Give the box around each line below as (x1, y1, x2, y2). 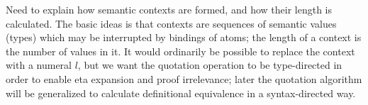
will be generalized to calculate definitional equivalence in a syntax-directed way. (6, 85, 356, 100)
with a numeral (6, 57, 72, 72)
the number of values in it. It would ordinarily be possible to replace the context (6, 43, 355, 58)
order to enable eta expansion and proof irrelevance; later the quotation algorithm (6, 71, 362, 86)
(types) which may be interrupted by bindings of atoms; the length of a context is (6, 30, 362, 45)
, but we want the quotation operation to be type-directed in (77, 57, 342, 72)
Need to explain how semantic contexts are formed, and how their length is (6, 2, 332, 16)
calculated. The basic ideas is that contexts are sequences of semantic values (6, 16, 337, 31)
